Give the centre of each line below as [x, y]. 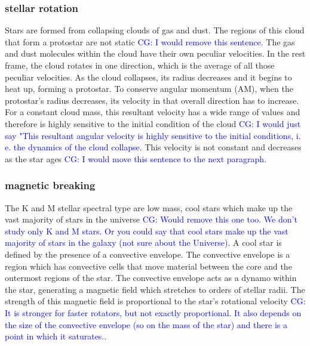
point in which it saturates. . [56, 336]
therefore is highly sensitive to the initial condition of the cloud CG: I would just [153, 123]
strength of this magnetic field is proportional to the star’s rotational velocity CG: [155, 301]
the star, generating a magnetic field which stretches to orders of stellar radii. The [155, 289]
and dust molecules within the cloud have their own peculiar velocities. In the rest [155, 53]
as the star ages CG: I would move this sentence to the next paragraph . [136, 158]
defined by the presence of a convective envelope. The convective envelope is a [148, 254]
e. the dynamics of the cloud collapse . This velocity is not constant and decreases [153, 147]
